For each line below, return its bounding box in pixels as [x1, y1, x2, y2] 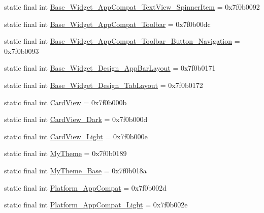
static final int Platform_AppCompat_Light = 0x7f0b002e [4, 199, 188, 210]
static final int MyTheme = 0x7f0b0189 [4, 148, 127, 159]
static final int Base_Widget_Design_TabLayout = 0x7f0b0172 [4, 79, 203, 90]
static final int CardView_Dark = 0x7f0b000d [4, 114, 148, 125]
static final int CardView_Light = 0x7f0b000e [4, 131, 148, 141]
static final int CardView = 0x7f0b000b [4, 97, 127, 107]
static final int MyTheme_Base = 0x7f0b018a [4, 165, 147, 175]
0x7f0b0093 [4, 45, 39, 56]
